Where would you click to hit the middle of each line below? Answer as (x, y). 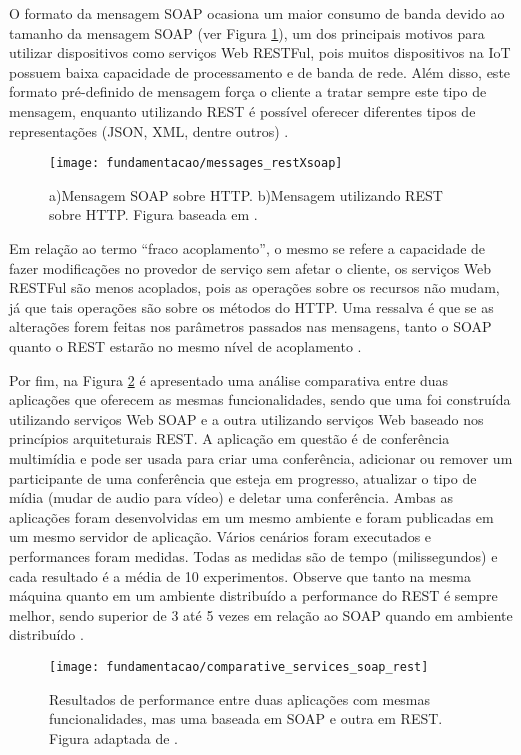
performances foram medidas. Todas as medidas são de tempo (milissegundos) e (253, 555)
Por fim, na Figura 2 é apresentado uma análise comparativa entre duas (229, 379)
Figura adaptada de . (113, 737)
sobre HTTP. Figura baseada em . (153, 214)
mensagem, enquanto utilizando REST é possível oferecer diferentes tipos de (242, 110)
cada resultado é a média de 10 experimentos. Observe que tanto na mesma (240, 575)
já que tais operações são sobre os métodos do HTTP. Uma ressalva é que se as (251, 306)
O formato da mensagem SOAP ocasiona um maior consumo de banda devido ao (257, 13)
